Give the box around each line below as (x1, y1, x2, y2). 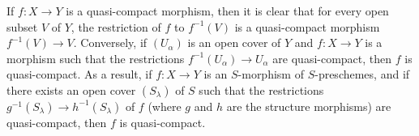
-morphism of (237, 66, 304, 83)
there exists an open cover (6, 81, 136, 98)
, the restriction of (71, 18, 161, 35)
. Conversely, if (73, 34, 148, 51)
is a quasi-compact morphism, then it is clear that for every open (66, 2, 389, 19)
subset (6, 18, 38, 35)
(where (148, 97, 182, 114)
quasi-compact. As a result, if (6, 66, 152, 83)
